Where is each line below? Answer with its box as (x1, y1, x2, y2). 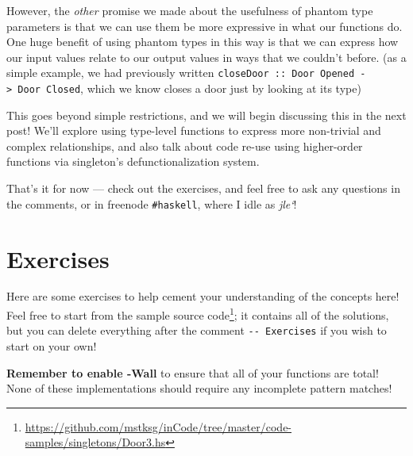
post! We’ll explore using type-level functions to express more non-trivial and (6, 122, 381, 139)
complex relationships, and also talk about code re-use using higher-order (6, 137, 363, 154)
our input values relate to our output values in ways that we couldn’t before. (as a (6, 48, 407, 65)
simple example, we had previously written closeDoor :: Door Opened (6, 64, 355, 81)
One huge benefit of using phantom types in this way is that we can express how (6, 33, 399, 50)
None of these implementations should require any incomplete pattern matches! (6, 380, 392, 397)
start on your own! (6, 337, 97, 354)
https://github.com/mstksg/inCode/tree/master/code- (25, 418, 292, 435)
